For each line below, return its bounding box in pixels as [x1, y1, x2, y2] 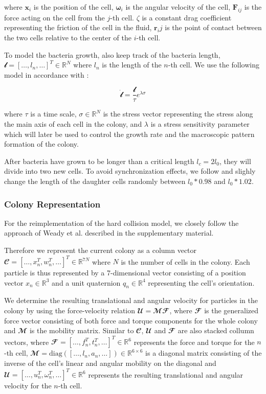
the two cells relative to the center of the [4, 32, 131, 42]
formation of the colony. [4, 138, 79, 149]
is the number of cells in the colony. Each [121, 256, 250, 267]
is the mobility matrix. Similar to [29, 325, 134, 336]
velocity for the [4, 380, 52, 391]
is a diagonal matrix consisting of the [145, 347, 262, 358]
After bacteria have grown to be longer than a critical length [4, 155, 194, 166]
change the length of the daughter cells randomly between [4, 175, 186, 186]
